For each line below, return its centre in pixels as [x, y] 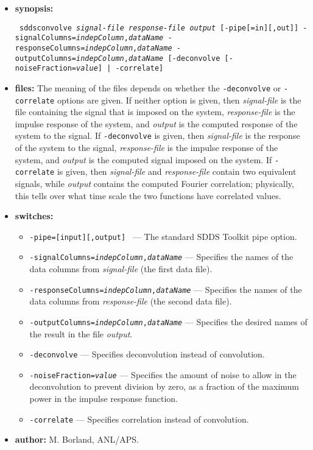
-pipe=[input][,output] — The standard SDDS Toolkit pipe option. [163, 236]
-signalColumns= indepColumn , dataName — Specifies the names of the [161, 257]
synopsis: [34, 8]
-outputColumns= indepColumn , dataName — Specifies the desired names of [168, 321]
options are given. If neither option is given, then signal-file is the [179, 100]
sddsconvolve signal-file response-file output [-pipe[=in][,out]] [159, 28]
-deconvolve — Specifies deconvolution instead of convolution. [147, 354]
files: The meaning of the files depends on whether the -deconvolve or [148, 87]
